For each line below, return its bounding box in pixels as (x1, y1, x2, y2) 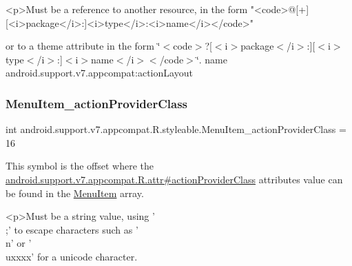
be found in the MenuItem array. (6, 185, 144, 200)
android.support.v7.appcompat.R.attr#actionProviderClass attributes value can (6, 172, 343, 186)
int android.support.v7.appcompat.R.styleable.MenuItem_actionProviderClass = (6, 122, 346, 136)
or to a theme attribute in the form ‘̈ (6, 39, 161, 53)
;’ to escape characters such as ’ (6, 222, 138, 236)
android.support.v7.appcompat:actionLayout (6, 65, 193, 80)
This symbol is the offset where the (6, 158, 154, 173)
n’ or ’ (6, 236, 32, 250)
